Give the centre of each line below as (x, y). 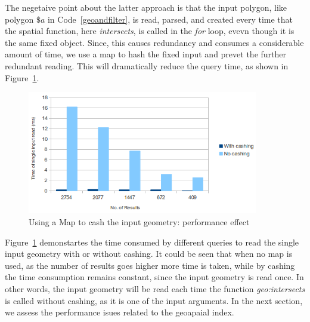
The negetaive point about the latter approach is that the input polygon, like (146, 7)
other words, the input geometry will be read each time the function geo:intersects (155, 289)
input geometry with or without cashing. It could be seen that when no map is (149, 254)
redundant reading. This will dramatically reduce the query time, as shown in (147, 65)
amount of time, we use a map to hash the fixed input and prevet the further (145, 54)
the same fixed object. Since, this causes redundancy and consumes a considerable (154, 42)
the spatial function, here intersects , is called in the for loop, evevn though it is (150, 31)
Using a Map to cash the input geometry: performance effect (139, 222)
